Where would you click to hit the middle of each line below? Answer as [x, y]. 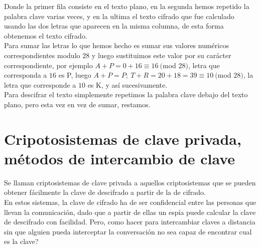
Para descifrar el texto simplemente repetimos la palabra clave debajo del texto [126, 94]
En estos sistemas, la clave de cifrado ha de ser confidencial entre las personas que [130, 202]
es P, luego [75, 75]
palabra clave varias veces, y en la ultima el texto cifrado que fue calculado [119, 16]
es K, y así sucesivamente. [127, 84]
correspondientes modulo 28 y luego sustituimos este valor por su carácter [118, 55]
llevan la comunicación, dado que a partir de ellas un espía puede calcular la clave [130, 212]
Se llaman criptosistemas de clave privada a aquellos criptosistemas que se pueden [130, 182]
